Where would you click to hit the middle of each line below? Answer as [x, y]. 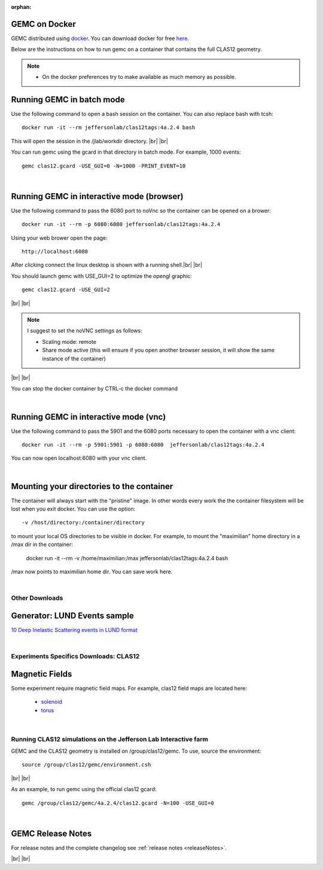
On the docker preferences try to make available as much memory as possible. [139, 77]
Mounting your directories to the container [92, 486]
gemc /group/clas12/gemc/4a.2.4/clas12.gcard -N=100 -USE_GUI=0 [118, 803]
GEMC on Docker [43, 24]
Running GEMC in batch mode [68, 100]
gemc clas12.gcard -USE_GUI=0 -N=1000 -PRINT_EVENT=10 [104, 166]
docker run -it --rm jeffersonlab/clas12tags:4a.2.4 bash [109, 128]
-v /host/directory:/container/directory [83, 523]
